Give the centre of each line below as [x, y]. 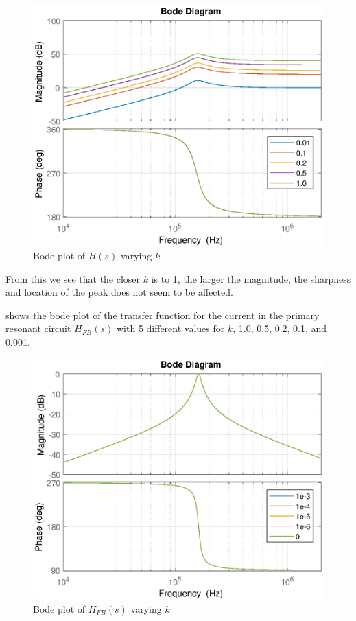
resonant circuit [38, 328]
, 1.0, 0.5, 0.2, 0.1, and [280, 328]
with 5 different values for [170, 328]
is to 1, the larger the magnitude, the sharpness [251, 278]
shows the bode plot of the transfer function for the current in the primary [163, 315]
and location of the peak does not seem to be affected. [119, 292]
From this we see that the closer [73, 278]
